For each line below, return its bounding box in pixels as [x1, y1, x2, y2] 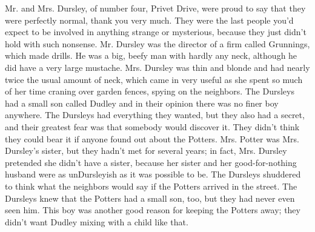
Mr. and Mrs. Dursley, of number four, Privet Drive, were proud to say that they [5, 2, 306, 14]
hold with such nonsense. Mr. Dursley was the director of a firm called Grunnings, [5, 37, 310, 50]
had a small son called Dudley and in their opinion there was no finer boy [5, 96, 279, 109]
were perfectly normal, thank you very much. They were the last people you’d [5, 13, 294, 26]
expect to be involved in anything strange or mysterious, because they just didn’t [5, 25, 307, 38]
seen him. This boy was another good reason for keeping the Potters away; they [5, 204, 300, 216]
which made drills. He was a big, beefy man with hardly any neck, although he [5, 49, 297, 62]
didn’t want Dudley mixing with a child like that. [5, 215, 188, 228]
